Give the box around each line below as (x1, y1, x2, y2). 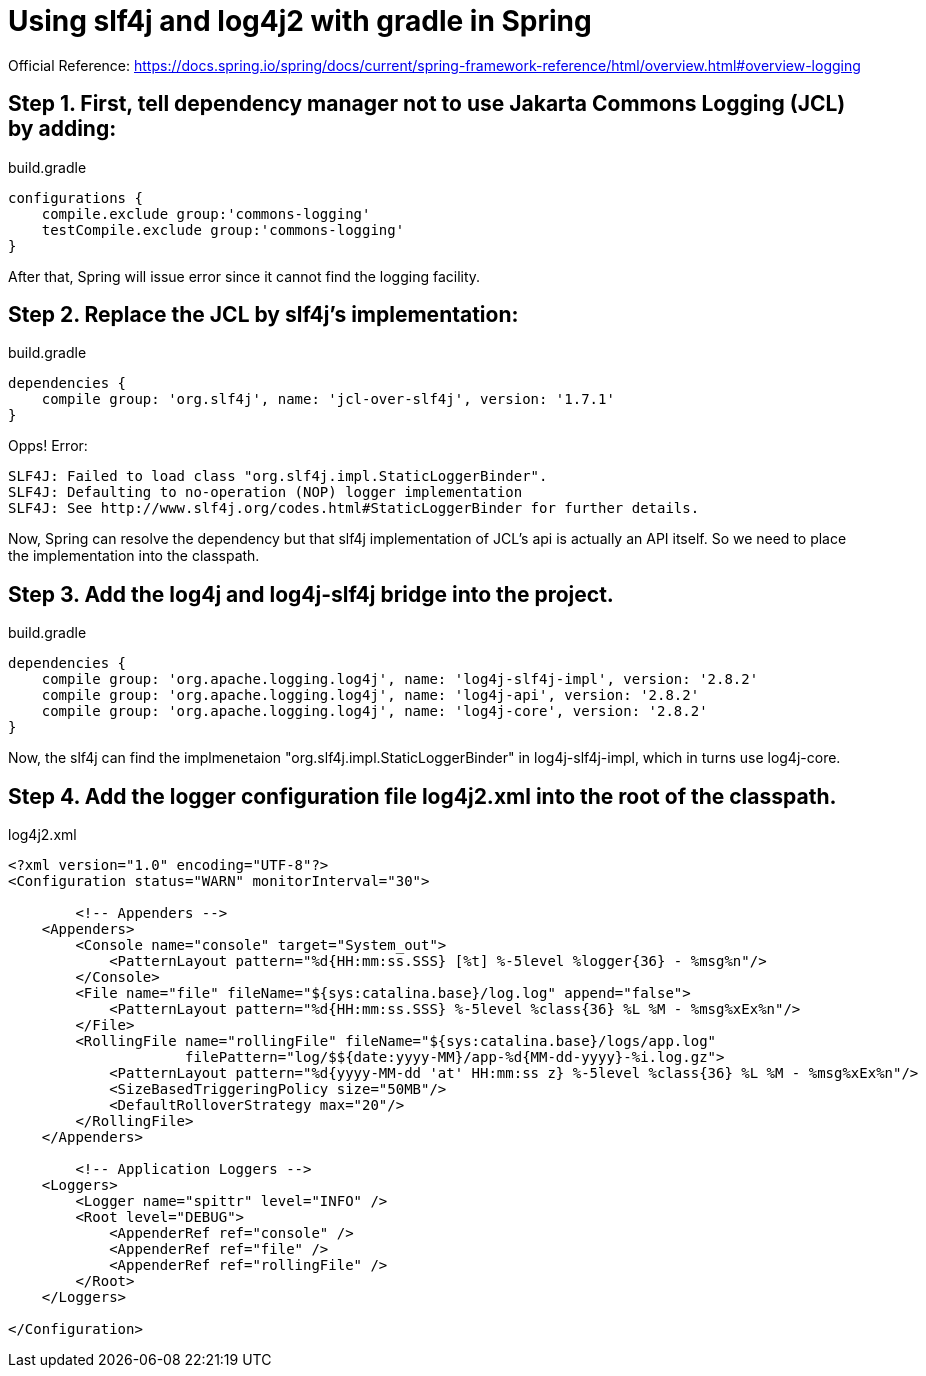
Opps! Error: (8, 437, 88, 455)
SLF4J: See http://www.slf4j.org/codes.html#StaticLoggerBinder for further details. (8, 500, 700, 517)
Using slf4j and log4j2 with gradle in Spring (8, 4, 592, 38)
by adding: (8, 116, 117, 142)
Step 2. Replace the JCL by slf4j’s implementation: (8, 302, 519, 328)
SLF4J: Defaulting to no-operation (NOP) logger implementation (8, 484, 523, 501)
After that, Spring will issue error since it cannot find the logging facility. (8, 267, 481, 285)
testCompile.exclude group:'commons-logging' (41, 221, 405, 238)
